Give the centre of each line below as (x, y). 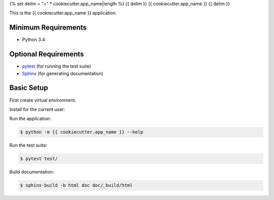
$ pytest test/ (39, 159)
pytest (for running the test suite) (57, 66)
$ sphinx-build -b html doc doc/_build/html (76, 186)
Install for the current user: (37, 109)
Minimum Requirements (48, 28)
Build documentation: (32, 172)
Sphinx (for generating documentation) (63, 73)
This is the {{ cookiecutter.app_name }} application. (63, 13)
